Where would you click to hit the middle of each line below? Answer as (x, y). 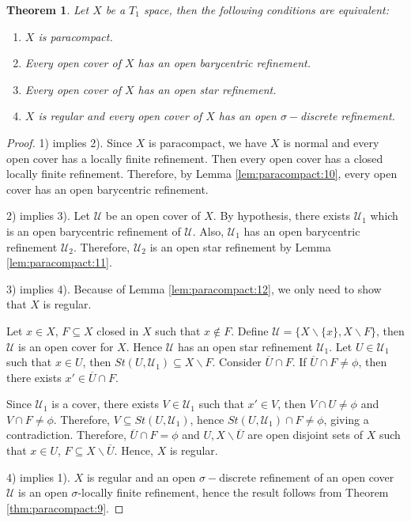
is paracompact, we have (207, 142)
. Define (250, 330)
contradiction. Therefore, (66, 435)
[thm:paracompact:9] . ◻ (65, 507)
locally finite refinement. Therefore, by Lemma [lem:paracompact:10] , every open (202, 174)
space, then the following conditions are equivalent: (266, 9)
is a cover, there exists (105, 404)
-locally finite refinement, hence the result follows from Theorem (233, 492)
